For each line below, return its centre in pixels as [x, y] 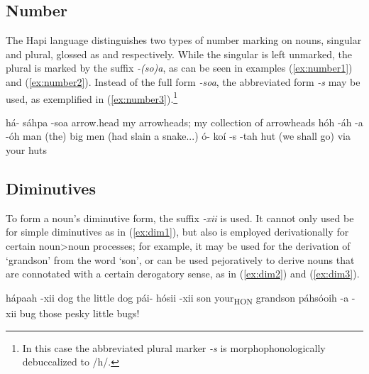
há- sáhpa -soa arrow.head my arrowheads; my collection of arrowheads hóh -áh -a [184, 122]
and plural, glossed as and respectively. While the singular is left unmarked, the [179, 54]
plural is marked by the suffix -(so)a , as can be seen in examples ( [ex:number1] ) [179, 68]
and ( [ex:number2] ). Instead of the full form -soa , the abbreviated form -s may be [183, 81]
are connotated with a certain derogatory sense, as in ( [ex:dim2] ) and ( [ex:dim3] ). [183, 274]
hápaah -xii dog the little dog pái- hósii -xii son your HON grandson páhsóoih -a [177, 298]
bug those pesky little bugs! [79, 313]
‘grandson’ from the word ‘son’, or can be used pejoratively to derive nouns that [180, 259]
